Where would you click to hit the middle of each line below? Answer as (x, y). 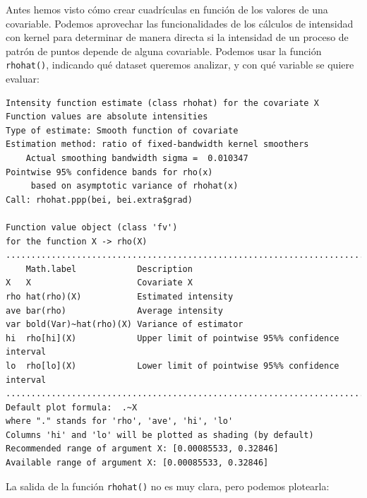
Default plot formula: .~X (72, 407)
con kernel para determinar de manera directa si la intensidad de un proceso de (177, 37)
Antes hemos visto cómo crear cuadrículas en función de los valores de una (167, 9)
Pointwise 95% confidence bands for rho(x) (109, 172)
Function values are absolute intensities (107, 117)
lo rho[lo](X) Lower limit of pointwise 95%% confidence (173, 366)
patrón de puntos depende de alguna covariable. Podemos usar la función (164, 51)
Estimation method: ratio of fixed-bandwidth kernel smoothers (157, 144)
